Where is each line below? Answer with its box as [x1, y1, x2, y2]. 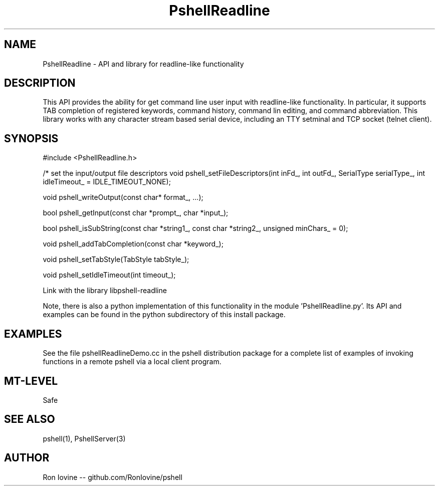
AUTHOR [4, 451, 50, 464]
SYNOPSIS [4, 132, 59, 145]
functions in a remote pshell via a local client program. [43, 357, 222, 366]
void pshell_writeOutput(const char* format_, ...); [43, 193, 203, 202]
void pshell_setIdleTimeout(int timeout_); [43, 271, 176, 280]
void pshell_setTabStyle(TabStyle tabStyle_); [43, 255, 189, 264]
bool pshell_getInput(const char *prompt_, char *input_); [43, 208, 229, 217]
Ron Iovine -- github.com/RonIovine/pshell [43, 472, 182, 481]
